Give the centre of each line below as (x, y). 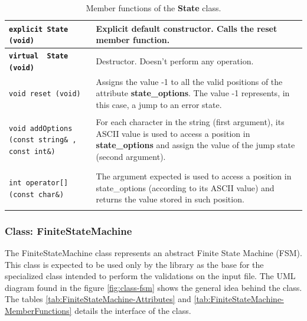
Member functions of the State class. (153, 8)
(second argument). (131, 156)
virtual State (39, 56)
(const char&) (37, 194)
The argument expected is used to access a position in (194, 176)
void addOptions (41, 128)
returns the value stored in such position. (170, 199)
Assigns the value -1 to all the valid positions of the (189, 81)
